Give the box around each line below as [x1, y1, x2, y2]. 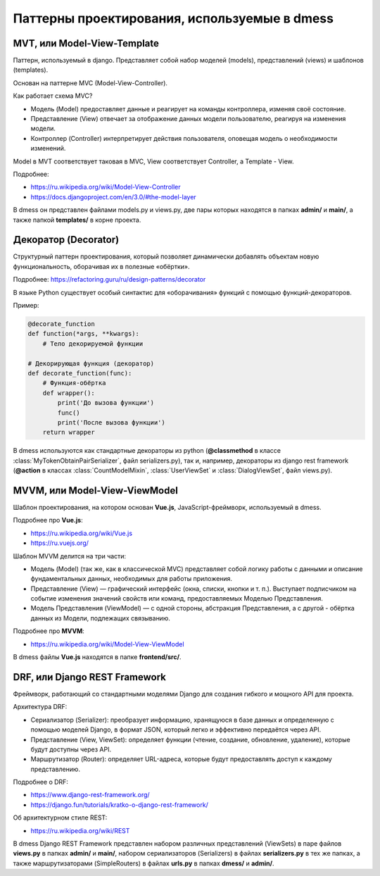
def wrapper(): [42, 389, 95, 397]
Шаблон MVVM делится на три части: [13, 551, 127, 560]
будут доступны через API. [30, 745, 112, 753]
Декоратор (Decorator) [13, 234, 120, 246]
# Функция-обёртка [42, 379, 106, 387]
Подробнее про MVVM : [13, 627, 84, 635]
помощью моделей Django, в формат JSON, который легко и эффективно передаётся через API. [30, 725, 322, 734]
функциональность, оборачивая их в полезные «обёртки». [13, 262, 190, 270]
